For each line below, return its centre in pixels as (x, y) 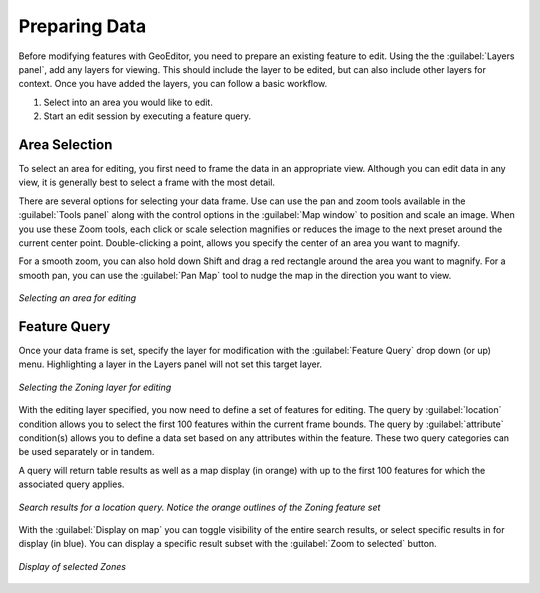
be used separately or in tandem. (86, 452)
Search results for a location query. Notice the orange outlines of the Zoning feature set (199, 507)
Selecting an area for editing (77, 298)
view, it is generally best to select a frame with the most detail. (146, 182)
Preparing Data (82, 26)
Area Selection (65, 144)
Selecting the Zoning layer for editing (95, 387)
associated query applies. (71, 484)
